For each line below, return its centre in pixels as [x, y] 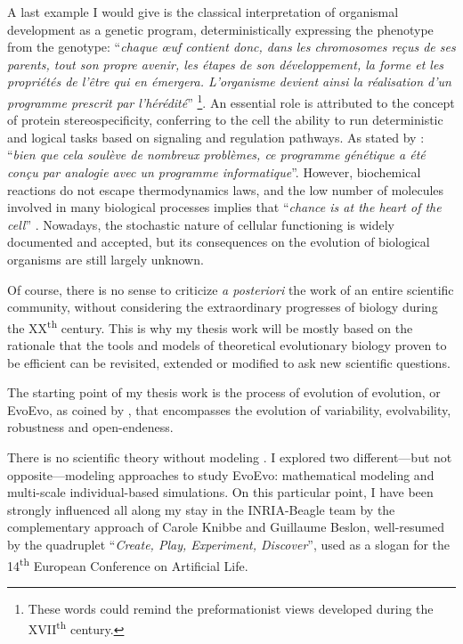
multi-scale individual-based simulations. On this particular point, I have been [220, 492]
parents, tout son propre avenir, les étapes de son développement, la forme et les [226, 64]
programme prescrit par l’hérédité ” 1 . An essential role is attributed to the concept [231, 101]
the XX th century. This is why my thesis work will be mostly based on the [210, 326]
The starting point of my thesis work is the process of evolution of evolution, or [224, 392]
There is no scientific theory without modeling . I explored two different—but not [230, 457]
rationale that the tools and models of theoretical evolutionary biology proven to [227, 345]
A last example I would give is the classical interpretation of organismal [203, 12]
